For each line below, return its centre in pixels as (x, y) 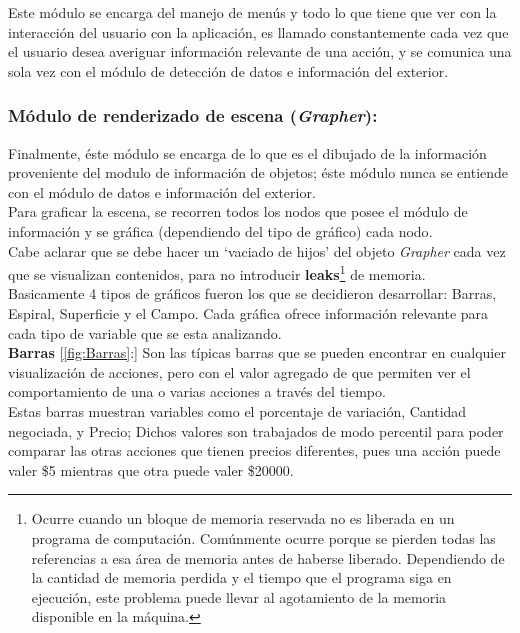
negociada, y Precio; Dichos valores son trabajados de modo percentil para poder (256, 430)
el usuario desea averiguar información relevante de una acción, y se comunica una (260, 51)
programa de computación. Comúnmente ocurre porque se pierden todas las (263, 537)
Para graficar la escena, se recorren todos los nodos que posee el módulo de (238, 211)
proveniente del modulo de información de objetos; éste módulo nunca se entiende (258, 172)
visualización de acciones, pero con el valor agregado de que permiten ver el (239, 371)
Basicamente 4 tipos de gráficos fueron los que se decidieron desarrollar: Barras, (252, 293)
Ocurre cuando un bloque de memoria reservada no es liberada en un (243, 518)
